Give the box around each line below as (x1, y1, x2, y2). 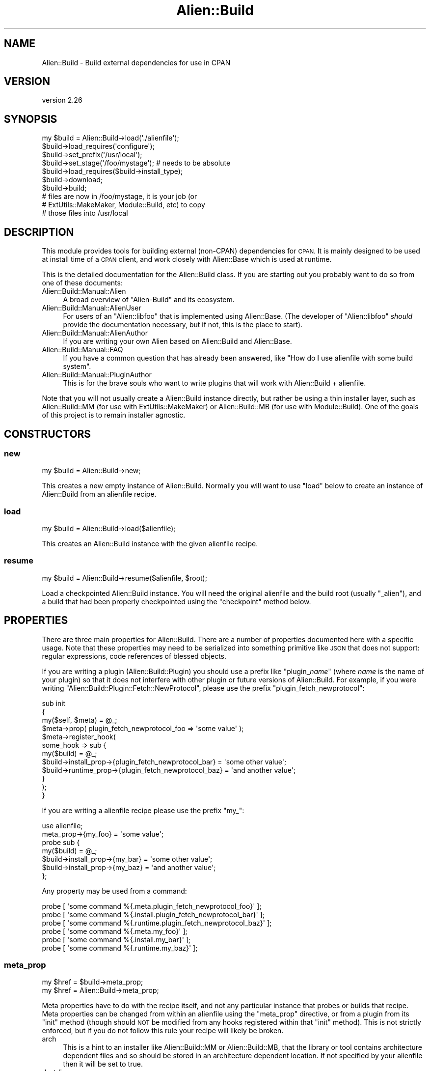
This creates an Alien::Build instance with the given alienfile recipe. (42, 539, 258, 548)
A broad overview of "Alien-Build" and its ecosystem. (63, 295, 235, 304)
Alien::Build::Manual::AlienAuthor (42, 329, 148, 338)
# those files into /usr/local (42, 209, 128, 218)
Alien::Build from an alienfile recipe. (42, 490, 157, 499)
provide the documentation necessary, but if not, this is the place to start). (63, 320, 303, 329)
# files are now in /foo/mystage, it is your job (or (42, 192, 197, 201)
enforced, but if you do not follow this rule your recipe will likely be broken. (42, 1026, 284, 1035)
